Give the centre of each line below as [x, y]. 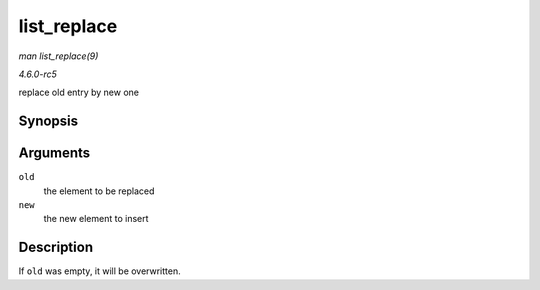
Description [56, 247]
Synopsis [48, 121]
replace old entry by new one [79, 92]
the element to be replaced [99, 191]
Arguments [54, 153]
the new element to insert [96, 219]
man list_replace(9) [58, 56]
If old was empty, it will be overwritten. [100, 271]
